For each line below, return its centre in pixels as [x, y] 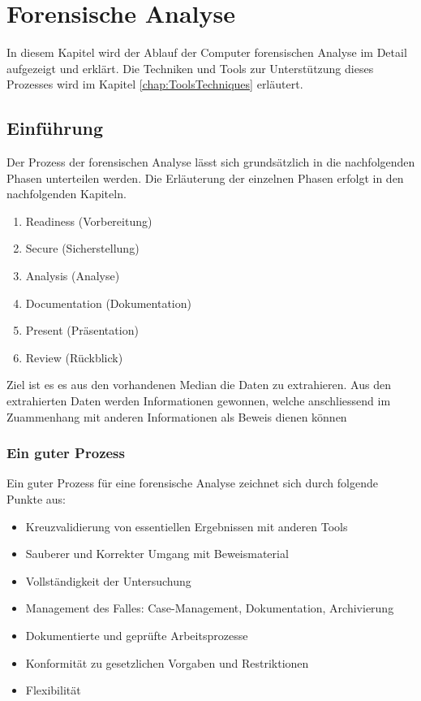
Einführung [55, 128]
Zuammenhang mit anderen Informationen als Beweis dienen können [177, 416]
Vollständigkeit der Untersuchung [108, 580]
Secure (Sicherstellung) [82, 248]
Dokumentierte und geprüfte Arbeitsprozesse [137, 636]
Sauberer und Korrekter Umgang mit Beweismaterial [157, 554]
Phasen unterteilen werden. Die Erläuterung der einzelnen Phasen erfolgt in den [205, 177]
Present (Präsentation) [82, 330]
